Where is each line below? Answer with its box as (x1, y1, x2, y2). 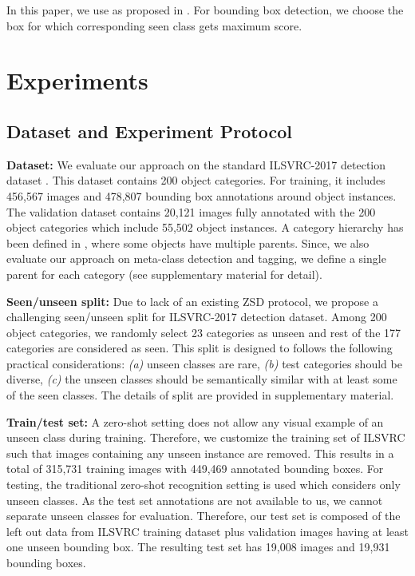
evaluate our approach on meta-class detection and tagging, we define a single (6, 250, 386, 267)
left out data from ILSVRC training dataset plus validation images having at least (6, 522, 409, 539)
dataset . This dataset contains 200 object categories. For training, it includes (6, 172, 385, 189)
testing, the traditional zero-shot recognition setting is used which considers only (6, 476, 401, 493)
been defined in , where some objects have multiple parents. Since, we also (6, 234, 370, 251)
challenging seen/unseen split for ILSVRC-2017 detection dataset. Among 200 (6, 308, 387, 325)
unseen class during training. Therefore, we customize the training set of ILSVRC (6, 429, 405, 446)
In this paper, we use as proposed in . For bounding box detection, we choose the (6, 2, 404, 18)
